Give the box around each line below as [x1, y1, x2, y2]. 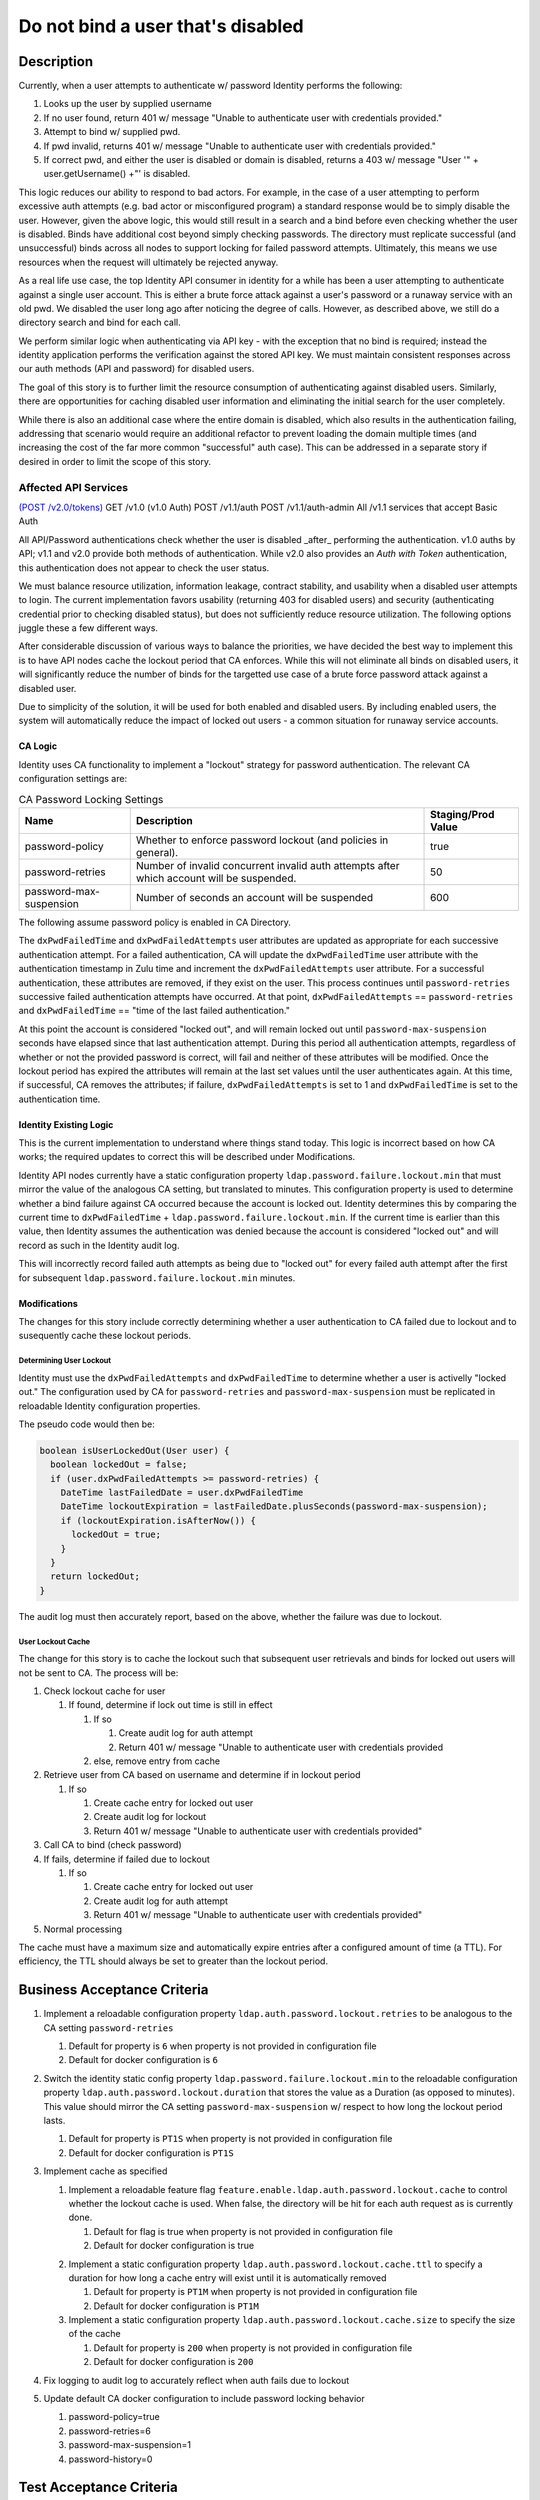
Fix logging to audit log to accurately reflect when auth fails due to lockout [43, 2374, 350, 2386]
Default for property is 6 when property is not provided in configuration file [68, 2040, 377, 2052]
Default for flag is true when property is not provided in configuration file [93, 2225, 394, 2237]
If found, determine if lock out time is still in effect [68, 1699, 274, 1711]
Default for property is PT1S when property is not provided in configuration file [68, 2133, 393, 2145]
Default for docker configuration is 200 [93, 2356, 254, 2368]
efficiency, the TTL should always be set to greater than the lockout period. [18, 1955, 329, 1967]
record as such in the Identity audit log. [18, 1239, 180, 1251]
